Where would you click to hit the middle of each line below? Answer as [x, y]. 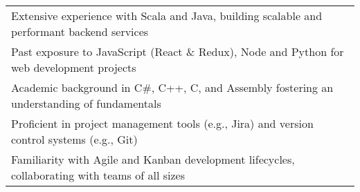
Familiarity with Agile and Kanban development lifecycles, [153, 159]
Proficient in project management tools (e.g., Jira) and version [162, 123]
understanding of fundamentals [86, 103]
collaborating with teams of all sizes [98, 175]
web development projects [74, 67]
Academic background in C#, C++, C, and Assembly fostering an [172, 87]
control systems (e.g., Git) [74, 139]
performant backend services [80, 31]
